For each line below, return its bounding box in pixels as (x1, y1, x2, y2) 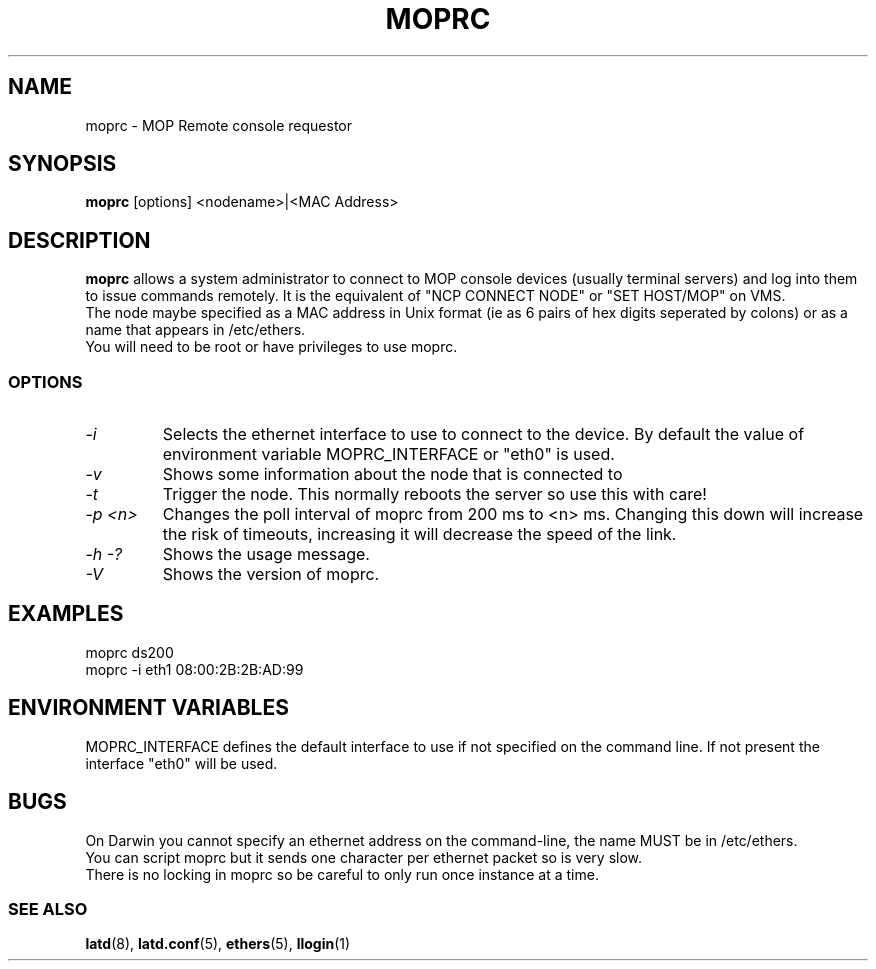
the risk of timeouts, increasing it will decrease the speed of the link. (162, 524, 677, 545)
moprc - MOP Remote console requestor (85, 116, 353, 134)
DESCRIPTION (8, 227, 151, 253)
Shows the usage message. (162, 544, 370, 565)
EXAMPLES (8, 601, 124, 627)
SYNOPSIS (8, 151, 117, 177)
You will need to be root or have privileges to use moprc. (85, 338, 458, 356)
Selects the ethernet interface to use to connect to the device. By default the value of (162, 424, 805, 445)
